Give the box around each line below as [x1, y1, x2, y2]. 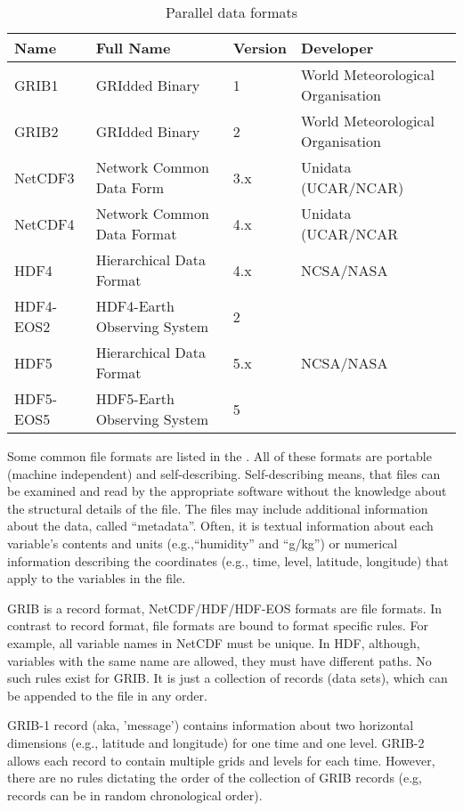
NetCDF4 [14, 213, 75, 234]
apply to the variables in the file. [7, 569, 186, 588]
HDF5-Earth [95, 388, 175, 409]
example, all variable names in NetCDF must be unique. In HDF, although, [7, 633, 420, 652]
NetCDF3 [14, 166, 75, 188]
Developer [301, 37, 374, 58]
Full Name [95, 37, 171, 58]
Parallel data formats [166, 2, 297, 22]
